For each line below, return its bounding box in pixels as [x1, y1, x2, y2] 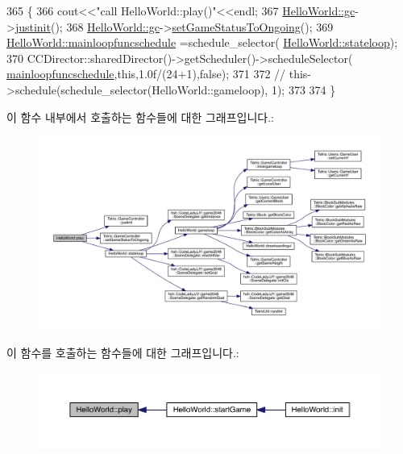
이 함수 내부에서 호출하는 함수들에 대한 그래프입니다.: [6, 108, 274, 125]
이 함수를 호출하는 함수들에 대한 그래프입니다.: [6, 344, 239, 360]
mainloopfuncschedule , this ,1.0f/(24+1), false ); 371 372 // [6, 65, 286, 82]
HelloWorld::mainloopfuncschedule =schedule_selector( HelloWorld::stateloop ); [6, 34, 398, 51]
